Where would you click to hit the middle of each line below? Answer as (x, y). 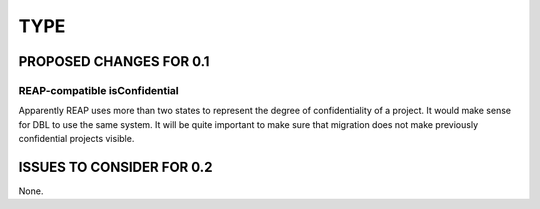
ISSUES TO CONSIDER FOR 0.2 (115, 166)
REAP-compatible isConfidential (98, 90)
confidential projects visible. (76, 139)
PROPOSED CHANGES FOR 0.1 (114, 61)
